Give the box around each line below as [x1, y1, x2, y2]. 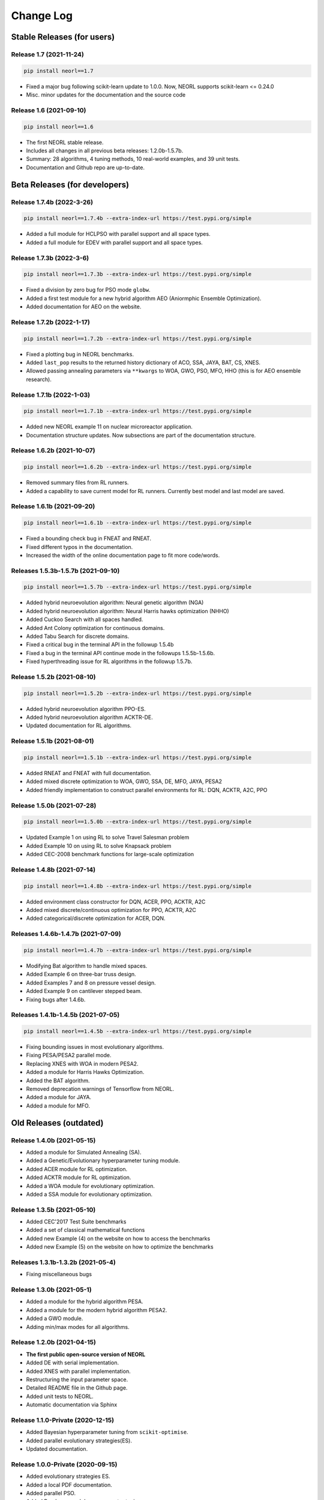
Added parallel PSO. [26, 1489, 76, 1496]
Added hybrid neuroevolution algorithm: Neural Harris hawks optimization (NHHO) [26, 607, 229, 614]
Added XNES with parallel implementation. [26, 1367, 131, 1375]
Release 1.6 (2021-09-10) [11, 106, 86, 114]
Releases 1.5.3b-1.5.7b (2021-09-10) [11, 566, 120, 575]
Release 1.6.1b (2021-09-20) [11, 502, 95, 511]
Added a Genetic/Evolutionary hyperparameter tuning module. [26, 1157, 180, 1164]
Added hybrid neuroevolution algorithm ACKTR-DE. [26, 714, 153, 721]
